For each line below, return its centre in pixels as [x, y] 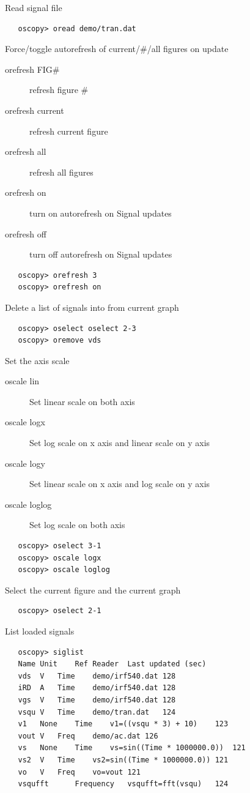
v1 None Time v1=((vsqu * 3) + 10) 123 [123, 724]
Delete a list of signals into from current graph [92, 307]
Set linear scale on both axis [82, 401]
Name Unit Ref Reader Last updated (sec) [112, 664]
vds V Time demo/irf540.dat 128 [97, 676]
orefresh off [26, 233]
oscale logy [25, 463]
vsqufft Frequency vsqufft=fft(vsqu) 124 [123, 784]
